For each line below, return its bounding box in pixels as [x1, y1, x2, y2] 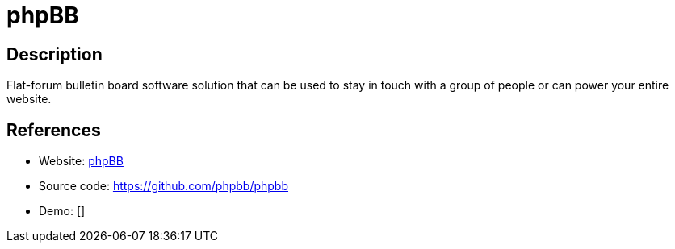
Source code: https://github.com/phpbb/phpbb [39, 179, 289, 193]
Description [6, 44, 103, 64]
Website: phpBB [39, 154, 124, 168]
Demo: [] [39, 204, 86, 218]
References [6, 119, 101, 140]
